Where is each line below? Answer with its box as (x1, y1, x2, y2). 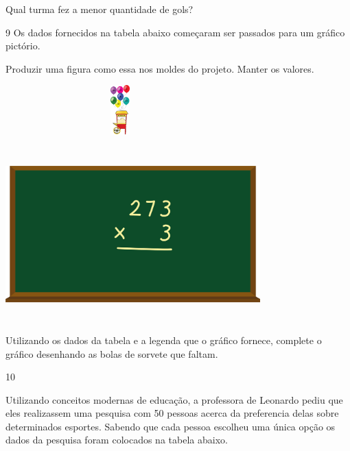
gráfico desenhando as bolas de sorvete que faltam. (5, 346, 218, 361)
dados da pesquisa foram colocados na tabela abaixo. (5, 432, 228, 447)
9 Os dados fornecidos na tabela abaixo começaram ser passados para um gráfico (5, 25, 345, 39)
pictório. (5, 38, 40, 53)
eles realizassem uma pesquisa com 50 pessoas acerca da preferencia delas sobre (5, 406, 339, 420)
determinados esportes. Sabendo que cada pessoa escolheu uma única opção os (5, 419, 336, 433)
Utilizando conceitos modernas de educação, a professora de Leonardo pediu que (5, 392, 343, 406)
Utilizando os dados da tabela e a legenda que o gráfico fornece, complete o (5, 332, 322, 347)
